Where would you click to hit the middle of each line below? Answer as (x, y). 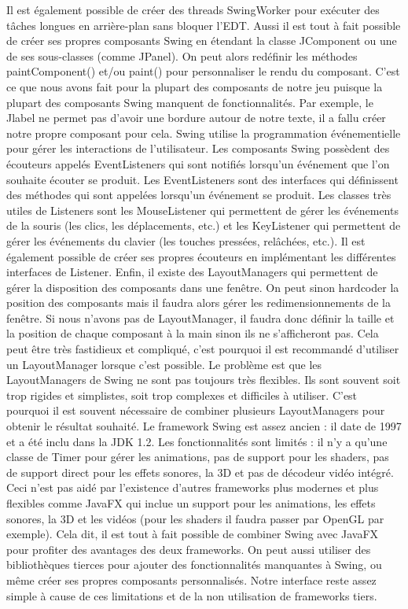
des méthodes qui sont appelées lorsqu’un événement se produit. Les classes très (199, 195)
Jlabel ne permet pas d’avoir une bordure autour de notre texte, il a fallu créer (196, 118)
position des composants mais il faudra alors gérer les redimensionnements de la (198, 303)
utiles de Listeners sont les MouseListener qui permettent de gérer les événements (202, 210)
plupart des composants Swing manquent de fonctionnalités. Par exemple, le (190, 102)
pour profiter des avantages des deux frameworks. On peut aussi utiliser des (189, 549)
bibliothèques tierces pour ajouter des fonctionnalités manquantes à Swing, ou (194, 565)
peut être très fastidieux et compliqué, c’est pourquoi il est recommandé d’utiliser (203, 349)
